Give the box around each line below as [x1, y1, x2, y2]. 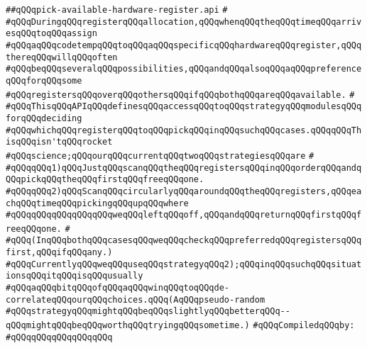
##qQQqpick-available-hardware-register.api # [6, 5, 228, 15]
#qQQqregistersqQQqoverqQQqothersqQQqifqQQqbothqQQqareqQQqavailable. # [6, 89, 355, 100]
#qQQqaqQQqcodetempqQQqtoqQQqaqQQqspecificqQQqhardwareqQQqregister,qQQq [6, 40, 362, 50]
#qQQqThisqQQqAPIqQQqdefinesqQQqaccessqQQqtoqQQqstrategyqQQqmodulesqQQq [6, 101, 362, 112]
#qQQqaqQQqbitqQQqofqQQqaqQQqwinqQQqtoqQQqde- [6, 283, 229, 293]
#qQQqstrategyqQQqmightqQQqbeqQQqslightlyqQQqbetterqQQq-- [6, 306, 290, 317]
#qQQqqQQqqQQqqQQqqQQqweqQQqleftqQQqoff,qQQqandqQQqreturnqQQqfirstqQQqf [6, 210, 362, 220]
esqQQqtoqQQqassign [6, 28, 97, 39]
